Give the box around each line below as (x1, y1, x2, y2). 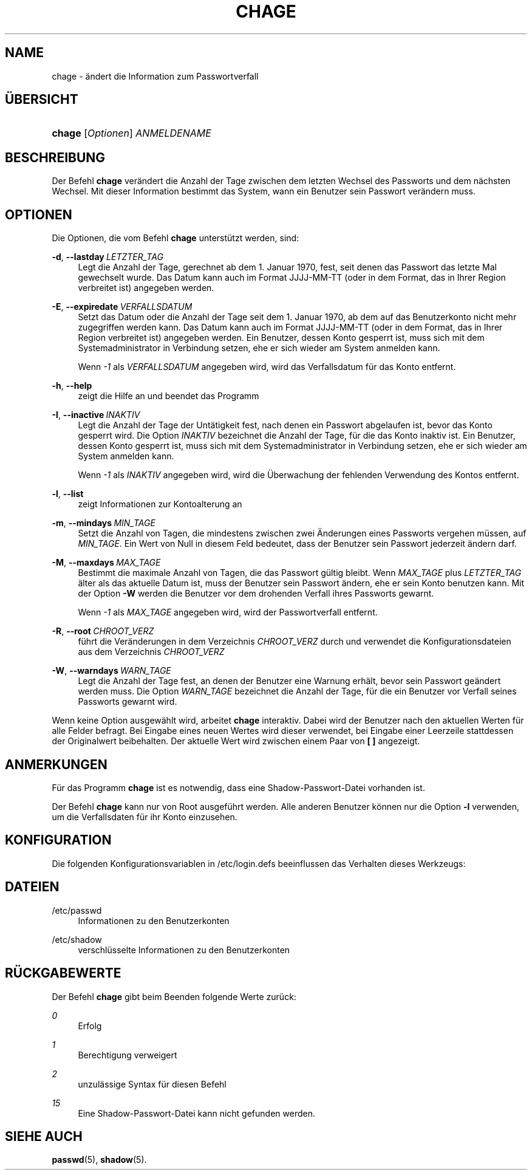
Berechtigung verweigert (78, 1049, 177, 1060)
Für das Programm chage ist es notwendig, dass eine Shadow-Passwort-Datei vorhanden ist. (52, 782, 425, 793)
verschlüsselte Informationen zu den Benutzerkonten (78, 944, 290, 955)
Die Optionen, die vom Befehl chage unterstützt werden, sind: (52, 233, 299, 244)
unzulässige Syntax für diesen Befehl (78, 1078, 227, 1089)
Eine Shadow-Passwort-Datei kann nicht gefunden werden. (78, 1108, 315, 1118)
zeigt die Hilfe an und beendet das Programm (78, 391, 259, 402)
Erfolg (78, 1020, 102, 1031)
